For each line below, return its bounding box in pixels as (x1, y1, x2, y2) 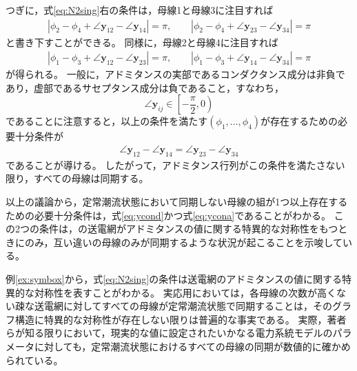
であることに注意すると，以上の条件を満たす (6, 114, 208, 128)
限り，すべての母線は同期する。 (6, 171, 149, 186)
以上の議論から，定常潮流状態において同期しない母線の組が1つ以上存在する (6, 194, 348, 209)
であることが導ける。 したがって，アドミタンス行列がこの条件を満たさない (6, 157, 345, 172)
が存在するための (261, 114, 338, 128)
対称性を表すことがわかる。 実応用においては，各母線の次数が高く (34, 285, 336, 299)
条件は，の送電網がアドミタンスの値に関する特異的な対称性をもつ (39, 221, 338, 236)
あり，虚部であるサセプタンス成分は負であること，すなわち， (6, 80, 284, 94)
